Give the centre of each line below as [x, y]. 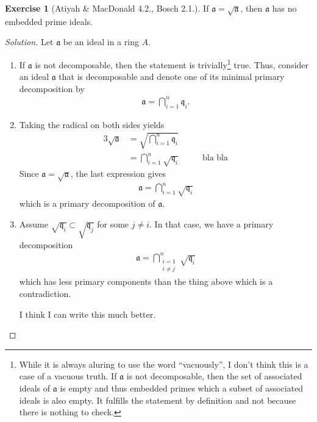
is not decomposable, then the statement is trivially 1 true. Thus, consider [172, 63]
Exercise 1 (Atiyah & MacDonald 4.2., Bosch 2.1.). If [107, 8]
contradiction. [45, 293]
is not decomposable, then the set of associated [214, 376]
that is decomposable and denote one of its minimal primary [172, 77]
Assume [34, 224]
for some [113, 224]
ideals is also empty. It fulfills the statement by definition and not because [158, 400]
